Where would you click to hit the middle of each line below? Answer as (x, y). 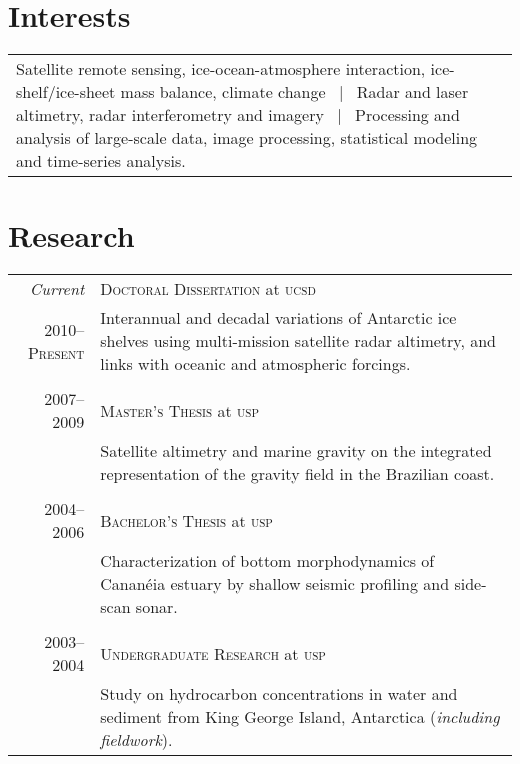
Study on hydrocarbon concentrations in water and (279, 694)
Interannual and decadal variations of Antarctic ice (278, 318)
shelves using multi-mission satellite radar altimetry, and (298, 341)
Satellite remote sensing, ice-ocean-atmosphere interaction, (221, 69)
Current (57, 289)
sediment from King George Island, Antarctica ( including (300, 717)
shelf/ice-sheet (66, 92)
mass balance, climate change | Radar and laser (294, 92)
